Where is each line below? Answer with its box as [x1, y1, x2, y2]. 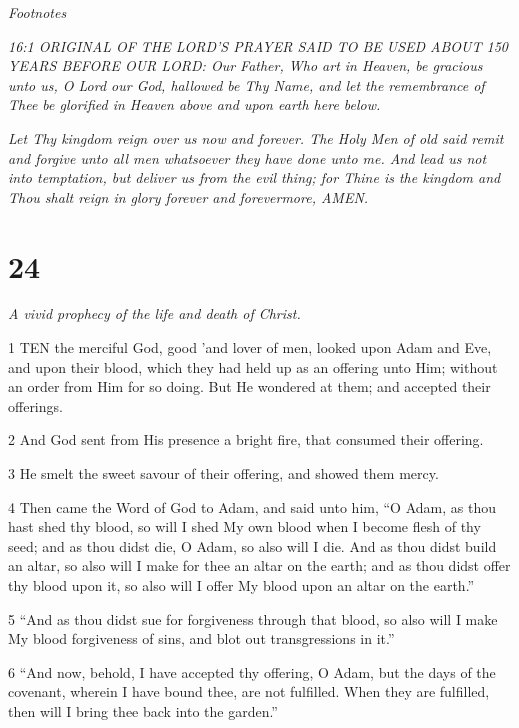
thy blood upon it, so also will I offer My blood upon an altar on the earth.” [8, 575, 475, 595]
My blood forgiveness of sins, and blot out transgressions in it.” [8, 628, 395, 649]
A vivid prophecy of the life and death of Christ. [8, 303, 301, 324]
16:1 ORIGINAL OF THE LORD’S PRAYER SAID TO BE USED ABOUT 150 [8, 35, 509, 56]
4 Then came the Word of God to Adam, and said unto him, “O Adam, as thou [8, 496, 496, 517]
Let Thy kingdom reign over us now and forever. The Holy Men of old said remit [8, 127, 504, 148]
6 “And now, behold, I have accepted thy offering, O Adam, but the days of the [8, 661, 496, 682]
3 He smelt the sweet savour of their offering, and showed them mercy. [8, 463, 439, 484]
